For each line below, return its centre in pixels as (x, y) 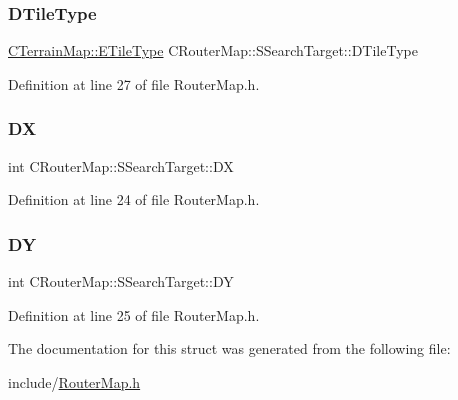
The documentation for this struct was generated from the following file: (229, 348)
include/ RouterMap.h (74, 381)
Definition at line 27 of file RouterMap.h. (134, 83)
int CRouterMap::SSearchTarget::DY (121, 281)
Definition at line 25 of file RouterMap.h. (134, 314)
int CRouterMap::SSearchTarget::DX (121, 165)
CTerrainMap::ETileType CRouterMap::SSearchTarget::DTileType (213, 50)
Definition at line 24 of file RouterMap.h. (134, 199)
